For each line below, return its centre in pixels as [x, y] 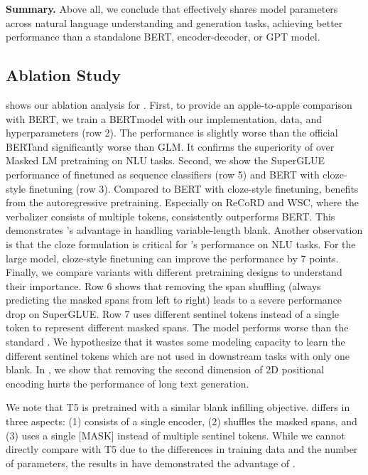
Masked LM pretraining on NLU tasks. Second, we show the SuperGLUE [165, 160]
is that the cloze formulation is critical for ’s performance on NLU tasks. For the [181, 244]
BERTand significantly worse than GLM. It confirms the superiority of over [170, 146]
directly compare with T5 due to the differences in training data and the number [182, 449]
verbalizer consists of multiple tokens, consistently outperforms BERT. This [171, 216]
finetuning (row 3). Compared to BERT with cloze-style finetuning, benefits [194, 188]
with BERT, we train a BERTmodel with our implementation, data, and [164, 118]
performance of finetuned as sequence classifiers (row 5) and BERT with [163, 174]
